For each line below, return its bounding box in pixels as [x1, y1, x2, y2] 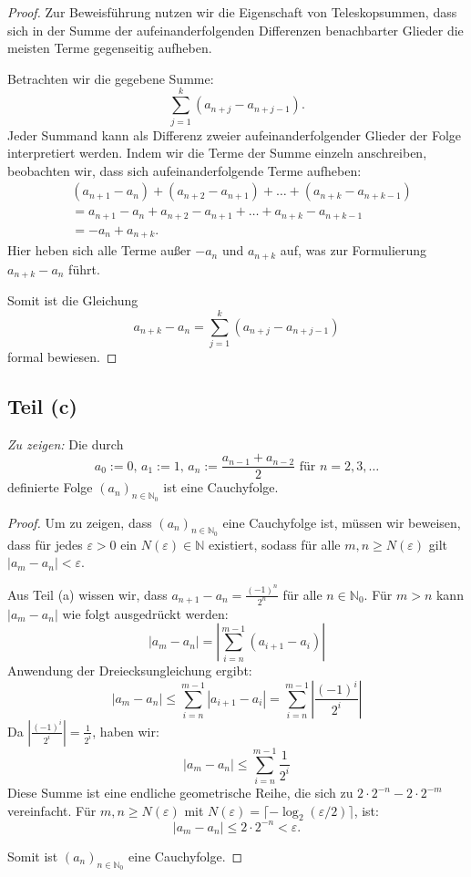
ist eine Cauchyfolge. [163, 478, 279, 497]
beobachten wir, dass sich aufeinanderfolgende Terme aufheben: [7, 160, 362, 180]
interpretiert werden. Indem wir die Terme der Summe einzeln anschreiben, [7, 143, 427, 162]
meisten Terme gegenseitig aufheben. [7, 38, 212, 57]
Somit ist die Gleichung [7, 291, 138, 310]
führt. [68, 259, 100, 278]
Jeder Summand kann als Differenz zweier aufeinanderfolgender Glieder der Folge [7, 125, 462, 144]
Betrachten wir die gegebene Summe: [7, 68, 214, 88]
